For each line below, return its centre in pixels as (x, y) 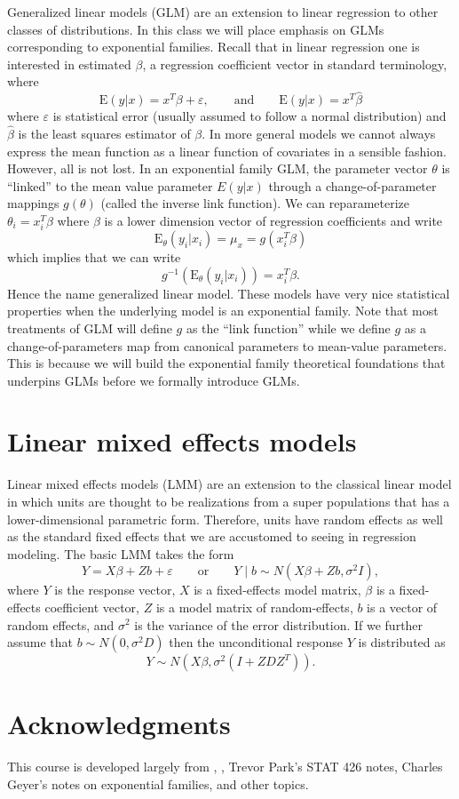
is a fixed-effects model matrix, (277, 590)
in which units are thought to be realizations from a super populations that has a (229, 501)
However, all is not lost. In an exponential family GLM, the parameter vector (218, 168)
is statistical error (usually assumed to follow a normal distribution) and (249, 116)
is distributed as (402, 642)
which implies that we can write (94, 257)
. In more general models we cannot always (319, 133)
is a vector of (402, 607)
